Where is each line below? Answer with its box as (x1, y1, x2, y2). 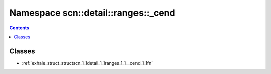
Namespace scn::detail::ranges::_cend (9, 7, 175, 18)
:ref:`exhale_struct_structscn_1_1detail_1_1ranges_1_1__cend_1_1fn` (22, 60, 153, 66)
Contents (9, 25, 30, 31)
